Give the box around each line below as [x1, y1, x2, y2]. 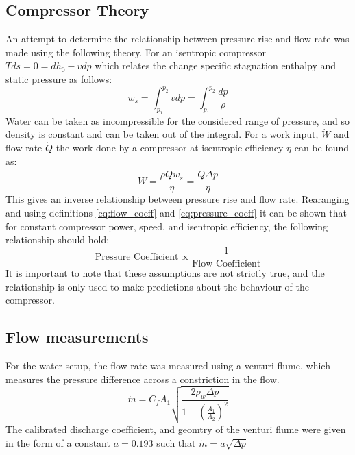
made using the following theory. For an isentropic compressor [5, 45, 266, 59]
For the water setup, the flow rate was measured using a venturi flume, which [5, 358, 330, 372]
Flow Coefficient [192, 258, 261, 269]
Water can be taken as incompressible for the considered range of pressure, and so [5, 113, 350, 127]
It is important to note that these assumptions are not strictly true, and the [5, 265, 325, 280]
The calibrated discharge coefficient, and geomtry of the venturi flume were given [5, 421, 346, 436]
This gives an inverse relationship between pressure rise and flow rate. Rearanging [5, 192, 350, 206]
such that [156, 435, 196, 450]
